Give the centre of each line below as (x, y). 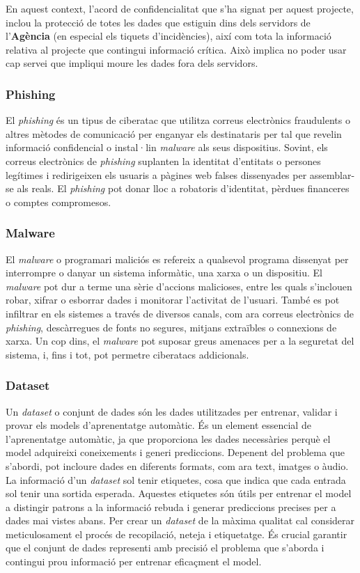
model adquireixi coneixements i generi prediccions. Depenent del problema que (175, 452)
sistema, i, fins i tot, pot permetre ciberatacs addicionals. (127, 354)
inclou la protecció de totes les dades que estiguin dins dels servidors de (158, 22)
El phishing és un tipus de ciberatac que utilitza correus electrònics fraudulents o (178, 120)
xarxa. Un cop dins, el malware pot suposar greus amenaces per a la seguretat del (180, 341)
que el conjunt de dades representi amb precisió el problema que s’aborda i (165, 548)
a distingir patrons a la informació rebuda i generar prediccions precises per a (171, 507)
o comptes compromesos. (58, 202)
